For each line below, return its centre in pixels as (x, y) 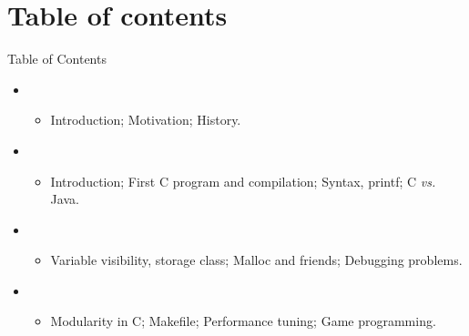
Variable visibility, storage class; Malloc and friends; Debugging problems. (256, 260)
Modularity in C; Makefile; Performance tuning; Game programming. (243, 321)
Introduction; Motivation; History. (146, 120)
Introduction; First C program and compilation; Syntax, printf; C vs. (243, 181)
